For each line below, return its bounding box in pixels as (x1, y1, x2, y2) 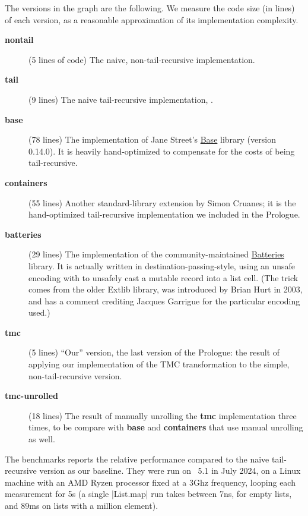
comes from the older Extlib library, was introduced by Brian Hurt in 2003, (28, 283, 303, 295)
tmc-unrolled (5, 389, 59, 402)
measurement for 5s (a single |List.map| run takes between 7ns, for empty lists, (5, 487, 292, 500)
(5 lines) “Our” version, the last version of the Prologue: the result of (28, 346, 280, 358)
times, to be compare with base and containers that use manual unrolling (28, 421, 303, 433)
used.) (28, 306, 50, 319)
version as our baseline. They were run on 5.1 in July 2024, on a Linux (39, 464, 301, 477)
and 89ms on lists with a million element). (5, 499, 158, 511)
